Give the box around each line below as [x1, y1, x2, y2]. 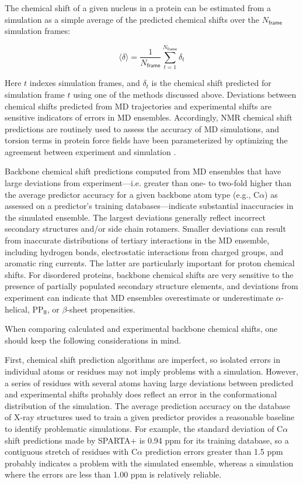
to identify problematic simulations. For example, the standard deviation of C [5, 422, 283, 434]
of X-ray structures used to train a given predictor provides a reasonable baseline [5, 411, 295, 423]
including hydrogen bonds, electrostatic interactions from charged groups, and [5, 245, 284, 258]
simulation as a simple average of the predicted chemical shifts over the [5, 13, 260, 25]
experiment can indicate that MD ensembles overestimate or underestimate [5, 291, 273, 303]
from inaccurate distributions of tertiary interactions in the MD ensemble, [5, 234, 270, 246]
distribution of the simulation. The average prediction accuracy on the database [5, 399, 290, 411]
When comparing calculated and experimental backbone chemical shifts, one [5, 322, 278, 335]
